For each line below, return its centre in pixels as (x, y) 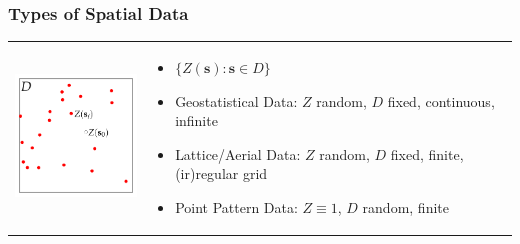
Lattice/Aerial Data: (238, 153)
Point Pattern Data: (236, 206)
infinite (196, 120)
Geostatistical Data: (236, 100)
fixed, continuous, (441, 100)
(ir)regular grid (221, 173)
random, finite (405, 206)
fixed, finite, (427, 153)
